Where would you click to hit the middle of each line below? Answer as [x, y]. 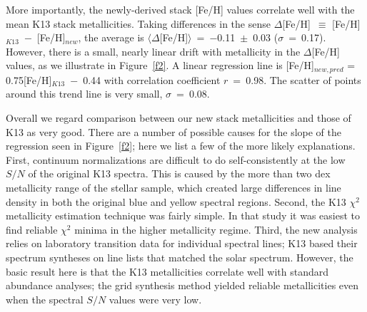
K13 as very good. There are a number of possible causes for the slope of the [174, 131]
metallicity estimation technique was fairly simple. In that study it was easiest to [183, 215]
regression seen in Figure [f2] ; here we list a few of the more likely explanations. [181, 146]
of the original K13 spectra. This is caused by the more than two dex [179, 173]
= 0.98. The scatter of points [297, 79]
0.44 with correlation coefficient [152, 79]
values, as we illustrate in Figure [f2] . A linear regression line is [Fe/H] [160, 65]
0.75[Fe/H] [29, 79]
